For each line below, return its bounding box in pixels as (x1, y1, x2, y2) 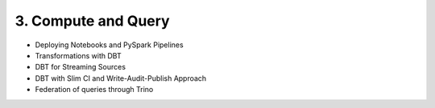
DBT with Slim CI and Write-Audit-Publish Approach (35, 73, 207, 83)
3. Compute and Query (14, 12, 170, 30)
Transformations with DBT (35, 50, 122, 60)
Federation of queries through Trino (35, 85, 154, 94)
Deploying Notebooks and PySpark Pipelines (35, 40, 184, 50)
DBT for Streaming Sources (35, 62, 126, 72)
